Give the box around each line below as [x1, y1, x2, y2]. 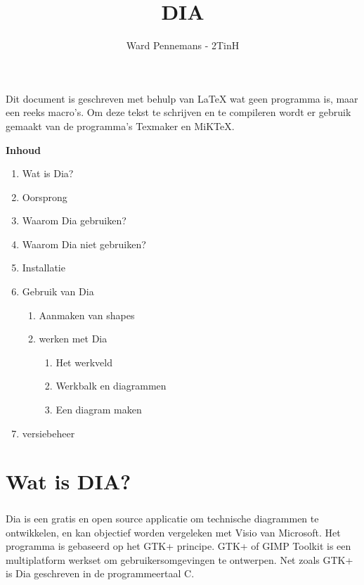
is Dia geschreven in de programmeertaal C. [6, 566, 195, 581]
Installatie [22, 260, 65, 275]
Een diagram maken [56, 402, 142, 417]
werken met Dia [39, 331, 108, 346]
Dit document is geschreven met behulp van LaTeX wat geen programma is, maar [6, 91, 358, 105]
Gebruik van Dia [22, 284, 94, 299]
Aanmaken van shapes [39, 307, 135, 322]
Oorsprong [22, 189, 67, 204]
